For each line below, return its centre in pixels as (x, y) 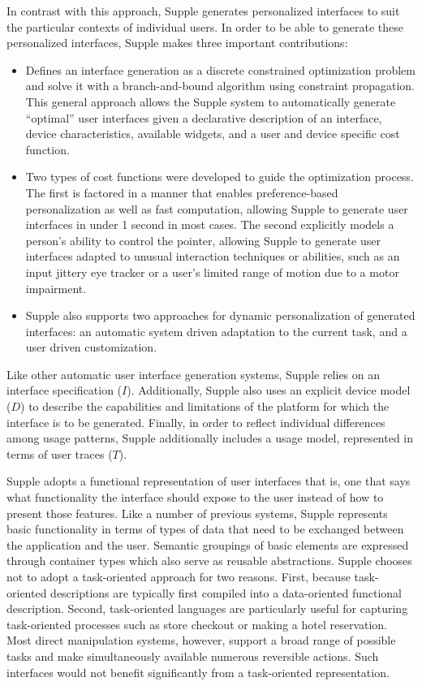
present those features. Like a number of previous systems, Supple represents (197, 513)
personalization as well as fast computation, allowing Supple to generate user (217, 208)
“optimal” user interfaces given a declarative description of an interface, (204, 117)
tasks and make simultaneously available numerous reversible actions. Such (193, 656)
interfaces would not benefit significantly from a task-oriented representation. (198, 672)
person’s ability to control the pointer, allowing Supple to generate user (203, 240)
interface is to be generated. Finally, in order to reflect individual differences (196, 422)
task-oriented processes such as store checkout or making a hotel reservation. (197, 624)
